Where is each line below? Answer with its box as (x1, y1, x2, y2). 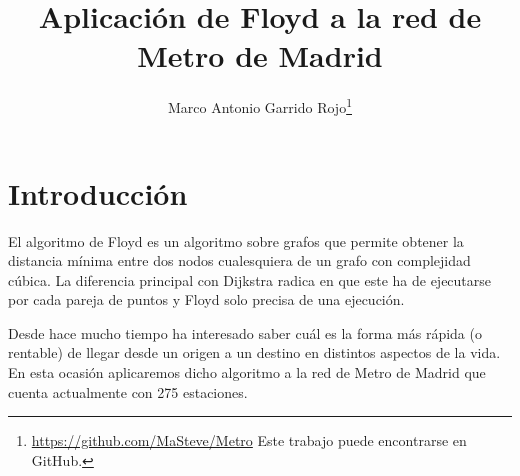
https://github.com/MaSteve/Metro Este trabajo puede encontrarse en (31, 430, 467, 451)
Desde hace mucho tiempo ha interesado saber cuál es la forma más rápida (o (8, 322, 482, 343)
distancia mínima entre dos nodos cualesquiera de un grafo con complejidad (8, 250, 471, 271)
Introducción (8, 172, 188, 213)
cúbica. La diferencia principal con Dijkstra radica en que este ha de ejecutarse (8, 269, 492, 290)
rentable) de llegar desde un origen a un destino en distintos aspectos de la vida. (8, 342, 501, 363)
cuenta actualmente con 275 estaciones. (8, 381, 248, 402)
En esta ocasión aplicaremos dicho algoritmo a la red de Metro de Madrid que (8, 362, 486, 383)
